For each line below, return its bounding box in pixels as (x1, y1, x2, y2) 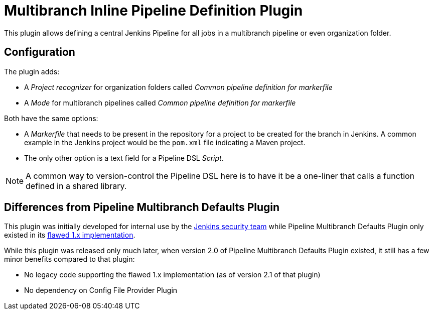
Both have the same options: (4, 114, 98, 123)
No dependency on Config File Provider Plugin (24, 286, 178, 295)
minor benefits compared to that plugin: (4, 255, 135, 264)
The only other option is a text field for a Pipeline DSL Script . (24, 153, 224, 162)
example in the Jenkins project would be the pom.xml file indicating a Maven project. (24, 138, 306, 147)
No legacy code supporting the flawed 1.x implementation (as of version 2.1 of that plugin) (24, 270, 321, 279)
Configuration (4, 46, 75, 59)
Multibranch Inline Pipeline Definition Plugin (4, 2, 303, 19)
